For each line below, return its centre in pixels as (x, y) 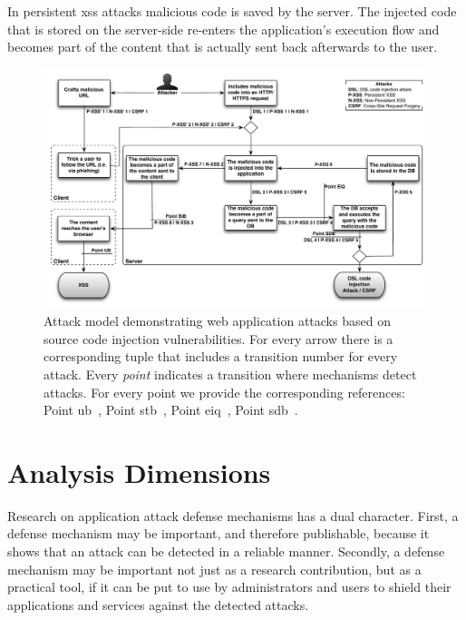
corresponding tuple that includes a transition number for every (221, 356)
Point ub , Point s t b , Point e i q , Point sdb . (171, 410)
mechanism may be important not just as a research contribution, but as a (214, 569)
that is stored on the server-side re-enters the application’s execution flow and (223, 29)
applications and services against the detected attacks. (158, 604)
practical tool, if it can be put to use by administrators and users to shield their (229, 587)
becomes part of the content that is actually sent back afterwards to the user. (223, 47)
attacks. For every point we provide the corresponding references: (224, 392)
